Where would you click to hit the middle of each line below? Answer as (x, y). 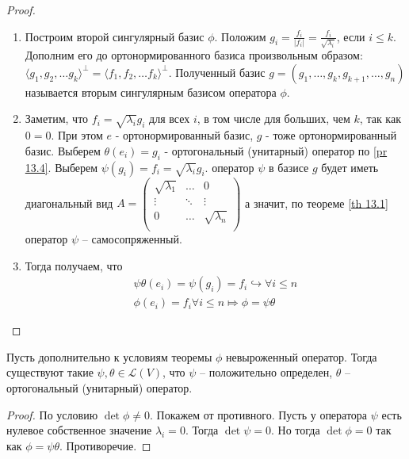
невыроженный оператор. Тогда (301, 356)
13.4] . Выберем (61, 167)
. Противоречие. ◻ (105, 445)
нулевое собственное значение (79, 430)
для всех (170, 119)
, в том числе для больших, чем (273, 119)
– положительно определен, (266, 372)
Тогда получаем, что (74, 265)
